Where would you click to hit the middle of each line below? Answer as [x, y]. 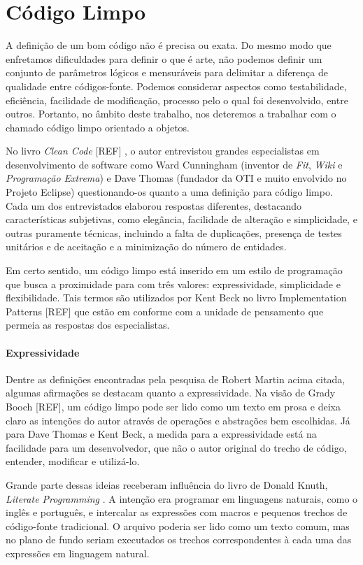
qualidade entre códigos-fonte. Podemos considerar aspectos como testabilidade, [176, 86]
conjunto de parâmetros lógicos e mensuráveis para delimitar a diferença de [167, 72]
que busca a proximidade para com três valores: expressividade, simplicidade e [173, 284]
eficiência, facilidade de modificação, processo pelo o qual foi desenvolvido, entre [177, 100]
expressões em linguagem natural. [78, 553]
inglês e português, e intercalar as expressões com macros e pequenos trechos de [177, 512]
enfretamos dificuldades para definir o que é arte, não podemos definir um [164, 58]
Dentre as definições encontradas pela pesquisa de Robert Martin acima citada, [176, 379]
